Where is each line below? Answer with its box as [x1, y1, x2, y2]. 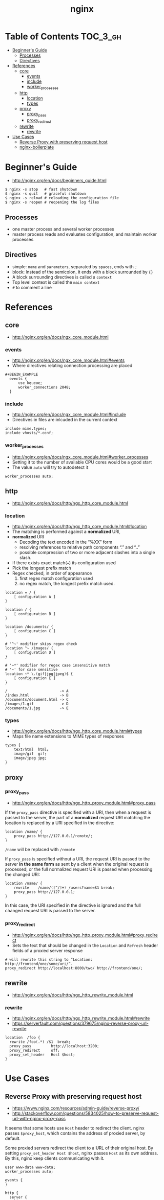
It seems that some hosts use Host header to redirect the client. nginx [5, 1125, 145, 1131]
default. [5, 1135, 21, 1141]
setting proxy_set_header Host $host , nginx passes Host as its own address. [5, 1150, 158, 1156]
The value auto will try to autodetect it [12, 464, 89, 470]
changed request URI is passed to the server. [5, 908, 96, 914]
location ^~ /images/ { [5, 646, 54, 651]
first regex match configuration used [19, 576, 93, 581]
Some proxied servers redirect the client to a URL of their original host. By [5, 1145, 154, 1151]
